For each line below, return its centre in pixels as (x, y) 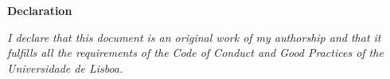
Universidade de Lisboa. (65, 68)
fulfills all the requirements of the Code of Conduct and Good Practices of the (195, 53)
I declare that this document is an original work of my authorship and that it (194, 37)
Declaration (40, 10)
